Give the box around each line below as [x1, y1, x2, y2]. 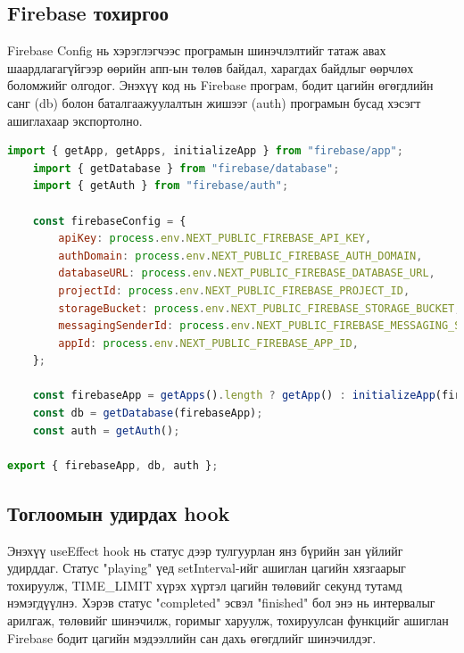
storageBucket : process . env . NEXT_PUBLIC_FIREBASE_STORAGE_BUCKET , [58, 302, 461, 315]
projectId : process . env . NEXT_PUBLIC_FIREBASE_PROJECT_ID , [58, 284, 410, 297]
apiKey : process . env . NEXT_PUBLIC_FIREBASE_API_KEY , [58, 232, 372, 245]
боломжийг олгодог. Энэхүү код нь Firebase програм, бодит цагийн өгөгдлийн [7, 76, 434, 95]
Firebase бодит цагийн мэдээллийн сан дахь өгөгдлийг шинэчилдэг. [7, 628, 377, 647]
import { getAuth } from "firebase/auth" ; [32, 179, 289, 193]
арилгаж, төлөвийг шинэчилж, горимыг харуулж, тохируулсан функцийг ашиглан [7, 611, 449, 630]
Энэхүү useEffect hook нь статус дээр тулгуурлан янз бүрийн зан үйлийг [7, 541, 403, 559]
